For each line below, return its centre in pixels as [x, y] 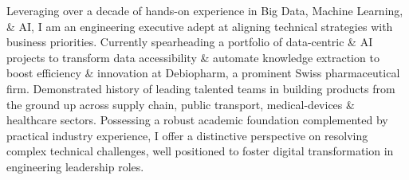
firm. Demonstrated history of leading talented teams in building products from [201, 88]
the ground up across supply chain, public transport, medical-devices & [181, 104]
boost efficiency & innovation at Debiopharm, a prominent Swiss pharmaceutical [203, 73]
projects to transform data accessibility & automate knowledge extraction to [193, 57]
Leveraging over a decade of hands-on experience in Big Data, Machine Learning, [205, 10]
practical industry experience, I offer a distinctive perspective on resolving [187, 135]
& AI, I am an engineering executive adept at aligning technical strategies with [200, 26]
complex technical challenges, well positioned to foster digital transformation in [200, 151]
